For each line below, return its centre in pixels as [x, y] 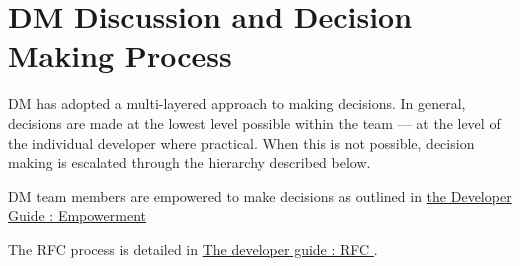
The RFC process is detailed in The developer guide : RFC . [193, 248]
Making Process [120, 55]
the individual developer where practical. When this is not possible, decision [241, 142]
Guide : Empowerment [77, 215]
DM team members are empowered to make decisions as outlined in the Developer [260, 195]
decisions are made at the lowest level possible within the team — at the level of [254, 122]
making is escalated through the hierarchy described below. [189, 162]
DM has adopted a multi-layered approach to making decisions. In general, [237, 103]
